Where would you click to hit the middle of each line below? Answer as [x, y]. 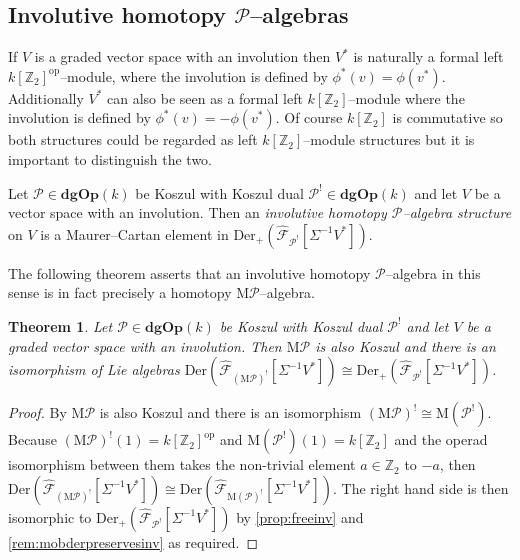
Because [32, 439]
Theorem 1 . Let [60, 325]
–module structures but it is [389, 139]
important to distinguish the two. [110, 158]
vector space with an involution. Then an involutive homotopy [197, 212]
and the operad [441, 439]
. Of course [309, 117]
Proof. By [37, 412]
